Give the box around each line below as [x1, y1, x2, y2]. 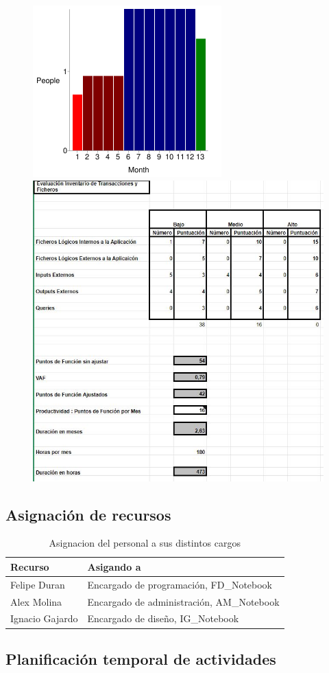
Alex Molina [10, 594, 62, 608]
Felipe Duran [10, 577, 65, 591]
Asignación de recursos [5, 503, 171, 525]
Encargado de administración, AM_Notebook [87, 594, 280, 608]
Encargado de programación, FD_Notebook [87, 577, 273, 591]
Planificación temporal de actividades [5, 648, 276, 669]
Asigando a [87, 559, 141, 573]
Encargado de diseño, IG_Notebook [87, 611, 239, 626]
